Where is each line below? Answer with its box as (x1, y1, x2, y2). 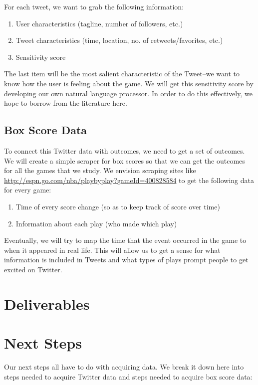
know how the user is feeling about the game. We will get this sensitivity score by (4, 78, 254, 88)
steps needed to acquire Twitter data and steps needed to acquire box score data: (4, 371, 253, 382)
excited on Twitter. (4, 264, 62, 274)
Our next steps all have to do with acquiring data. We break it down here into (4, 361, 244, 372)
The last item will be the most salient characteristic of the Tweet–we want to (4, 68, 240, 79)
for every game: (4, 185, 51, 195)
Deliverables (4, 293, 90, 314)
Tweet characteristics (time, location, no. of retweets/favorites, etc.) (15, 35, 223, 45)
